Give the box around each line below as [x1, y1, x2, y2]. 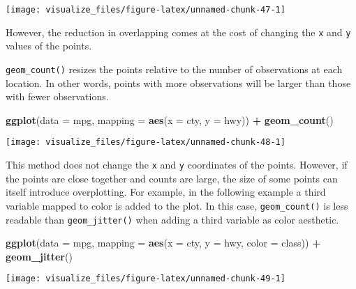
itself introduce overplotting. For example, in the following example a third [6, 185, 326, 199]
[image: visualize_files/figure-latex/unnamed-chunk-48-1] [6, 137, 285, 148]
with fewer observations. [6, 89, 109, 104]
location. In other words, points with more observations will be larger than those [6, 75, 351, 90]
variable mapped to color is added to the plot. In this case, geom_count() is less [6, 198, 348, 212]
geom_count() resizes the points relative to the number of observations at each [6, 61, 343, 76]
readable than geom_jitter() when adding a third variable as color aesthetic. [6, 212, 339, 226]
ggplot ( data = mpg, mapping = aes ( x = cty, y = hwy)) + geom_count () [6, 112, 334, 127]
